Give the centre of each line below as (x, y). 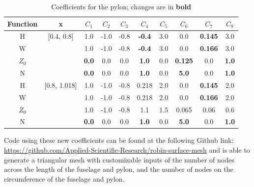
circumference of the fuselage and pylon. (64, 178)
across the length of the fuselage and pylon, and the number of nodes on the (119, 169)
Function (23, 23)
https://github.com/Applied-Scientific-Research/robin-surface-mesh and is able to (127, 150)
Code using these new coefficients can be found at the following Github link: (119, 140)
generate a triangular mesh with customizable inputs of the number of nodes (119, 159)
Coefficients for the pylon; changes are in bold (121, 6)
